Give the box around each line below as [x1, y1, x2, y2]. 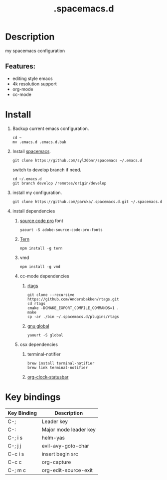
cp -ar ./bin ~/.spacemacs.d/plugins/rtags [27, 314, 119, 319]
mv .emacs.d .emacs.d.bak [12, 139, 66, 144]
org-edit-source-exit [41, 466, 93, 473]
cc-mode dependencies [19, 273, 70, 279]
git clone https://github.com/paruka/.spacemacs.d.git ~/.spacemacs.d [12, 199, 163, 204]
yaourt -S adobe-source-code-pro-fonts [19, 227, 103, 232]
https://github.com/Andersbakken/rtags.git [27, 296, 119, 301]
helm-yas [41, 434, 65, 441]
